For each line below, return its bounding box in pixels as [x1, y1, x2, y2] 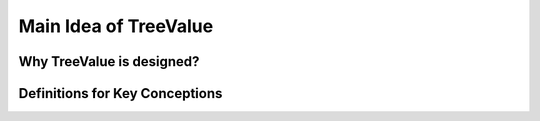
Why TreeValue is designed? [18, 53, 200, 70]
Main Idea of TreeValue [18, 15, 214, 37]
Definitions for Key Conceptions [18, 85, 223, 102]
